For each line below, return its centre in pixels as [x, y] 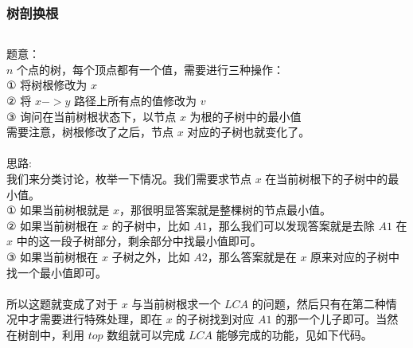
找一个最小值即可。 [56, 272]
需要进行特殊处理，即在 [101, 319]
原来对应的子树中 [355, 256]
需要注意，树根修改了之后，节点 [90, 132]
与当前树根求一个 [176, 303]
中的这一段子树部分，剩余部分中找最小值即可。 [139, 241]
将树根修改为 [54, 85]
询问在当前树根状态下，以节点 [98, 116]
